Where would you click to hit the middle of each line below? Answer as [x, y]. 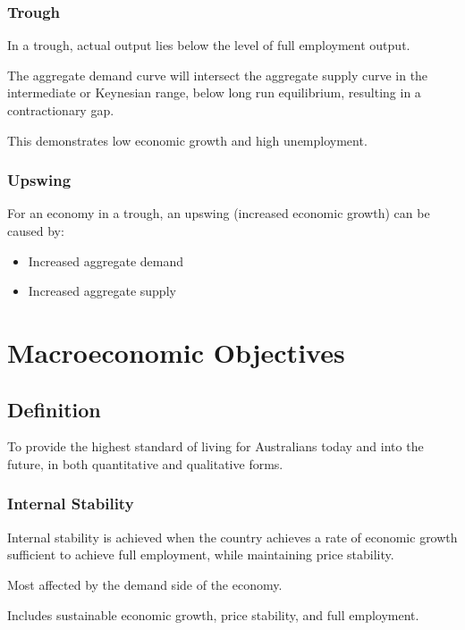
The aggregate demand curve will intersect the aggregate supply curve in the [218, 75]
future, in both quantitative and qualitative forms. [145, 463]
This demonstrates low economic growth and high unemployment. [187, 140]
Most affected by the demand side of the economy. [145, 584]
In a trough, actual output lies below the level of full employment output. [209, 45]
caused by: [36, 231]
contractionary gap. [61, 110]
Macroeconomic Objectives [176, 352]
